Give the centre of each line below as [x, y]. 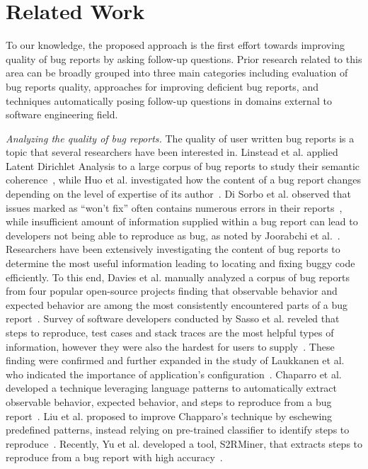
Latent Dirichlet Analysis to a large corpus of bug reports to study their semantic [183, 165]
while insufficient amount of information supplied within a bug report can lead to [182, 221]
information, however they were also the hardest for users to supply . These [170, 346]
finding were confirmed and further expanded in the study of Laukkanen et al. [175, 360]
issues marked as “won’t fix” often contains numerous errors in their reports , [174, 207]
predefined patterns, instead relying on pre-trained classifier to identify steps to [178, 430]
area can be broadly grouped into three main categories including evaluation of [177, 73]
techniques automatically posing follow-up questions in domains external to [169, 100]
